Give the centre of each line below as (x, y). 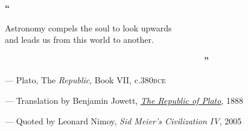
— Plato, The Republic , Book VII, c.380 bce (85, 80)
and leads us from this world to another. (79, 40)
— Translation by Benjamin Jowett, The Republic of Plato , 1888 (124, 100)
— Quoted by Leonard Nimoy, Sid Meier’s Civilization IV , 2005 (123, 120)
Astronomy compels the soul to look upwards (88, 27)
